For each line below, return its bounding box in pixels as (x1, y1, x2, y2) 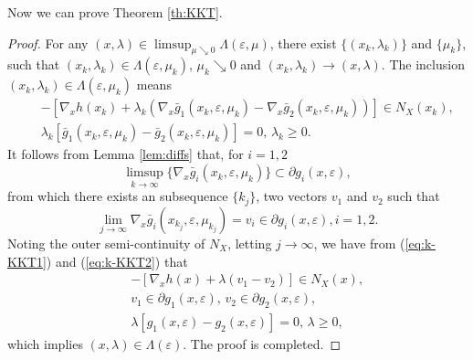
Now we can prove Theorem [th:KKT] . (7, 3, 223, 21)
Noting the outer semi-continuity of (7, 233, 205, 252)
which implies (7, 334, 83, 354)
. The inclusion (381, 55, 465, 74)
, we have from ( (313, 233, 405, 252)
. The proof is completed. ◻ (183, 334, 342, 354)
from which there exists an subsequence (7, 186, 228, 206)
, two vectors (256, 186, 328, 206)
